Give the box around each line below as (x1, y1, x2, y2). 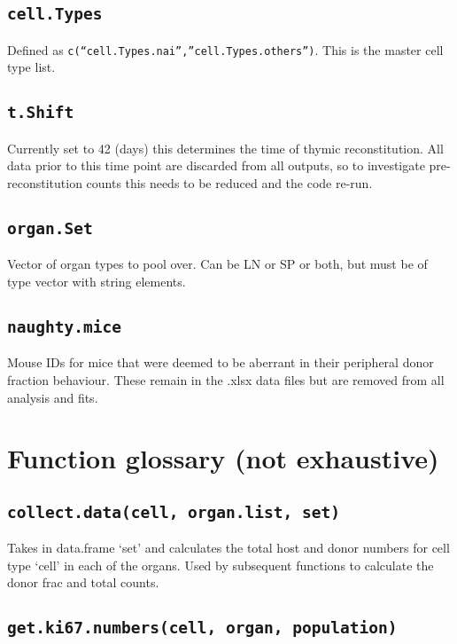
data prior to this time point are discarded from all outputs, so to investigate (7, 156, 425, 175)
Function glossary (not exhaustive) (7, 440, 439, 476)
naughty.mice (7, 317, 121, 336)
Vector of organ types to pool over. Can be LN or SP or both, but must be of (7, 255, 428, 273)
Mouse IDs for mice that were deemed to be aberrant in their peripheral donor (7, 353, 434, 372)
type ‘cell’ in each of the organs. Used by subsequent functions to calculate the (7, 555, 434, 574)
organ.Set (7, 218, 93, 238)
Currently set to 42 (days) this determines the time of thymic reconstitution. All (7, 138, 444, 157)
